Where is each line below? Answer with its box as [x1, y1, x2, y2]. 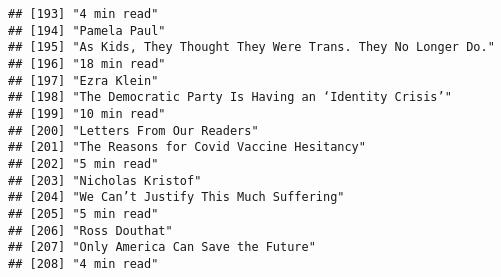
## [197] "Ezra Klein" [8, 73, 159, 88]
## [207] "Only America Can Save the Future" [8, 240, 316, 255]
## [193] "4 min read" [8, 7, 159, 21]
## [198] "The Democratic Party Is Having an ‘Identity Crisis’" [8, 90, 452, 105]
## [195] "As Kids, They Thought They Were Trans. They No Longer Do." [8, 40, 495, 55]
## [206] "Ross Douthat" [8, 223, 173, 238]
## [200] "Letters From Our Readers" [8, 123, 259, 138]
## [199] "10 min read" [8, 106, 166, 121]
